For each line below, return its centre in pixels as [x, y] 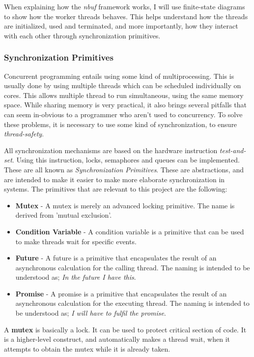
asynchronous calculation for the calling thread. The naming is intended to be [133, 267]
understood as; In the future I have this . [76, 277]
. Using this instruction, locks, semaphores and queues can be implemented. [126, 160]
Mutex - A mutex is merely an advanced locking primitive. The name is [125, 205]
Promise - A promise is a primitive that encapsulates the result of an [121, 293]
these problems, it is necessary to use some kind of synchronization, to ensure [121, 124]
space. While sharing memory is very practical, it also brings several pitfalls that [125, 105]
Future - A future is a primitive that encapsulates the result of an [116, 258]
